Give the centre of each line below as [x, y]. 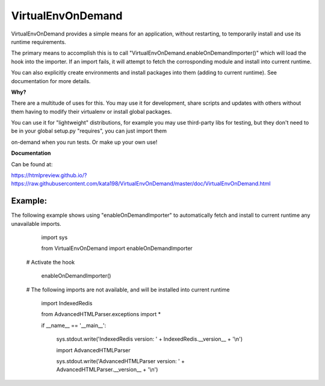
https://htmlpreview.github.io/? [49, 175]
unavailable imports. [36, 223]
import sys [54, 237]
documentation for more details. [51, 81]
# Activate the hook [51, 262]
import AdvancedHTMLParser [93, 350]
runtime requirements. [39, 42]
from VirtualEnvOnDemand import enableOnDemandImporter [117, 248]
